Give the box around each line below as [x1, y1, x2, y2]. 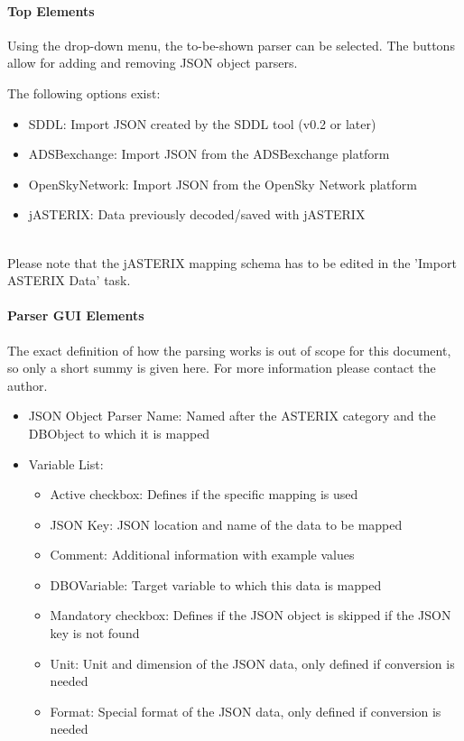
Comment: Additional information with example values [50, 545, 355, 564]
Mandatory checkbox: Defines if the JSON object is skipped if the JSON [50, 606, 451, 625]
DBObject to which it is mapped [28, 423, 210, 442]
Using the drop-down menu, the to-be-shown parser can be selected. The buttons [7, 35, 455, 54]
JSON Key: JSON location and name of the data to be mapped [50, 514, 403, 533]
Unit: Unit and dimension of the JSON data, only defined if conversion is [50, 653, 455, 672]
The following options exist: [7, 83, 161, 102]
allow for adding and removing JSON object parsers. [7, 53, 298, 72]
